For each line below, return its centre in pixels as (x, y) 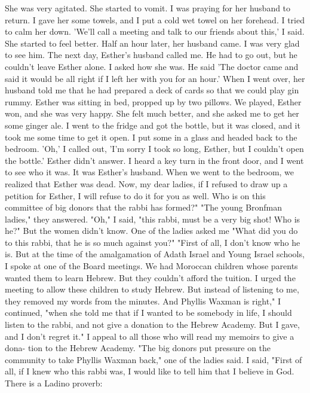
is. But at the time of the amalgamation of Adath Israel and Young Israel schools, (155, 254)
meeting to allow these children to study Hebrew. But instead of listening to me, (152, 289)
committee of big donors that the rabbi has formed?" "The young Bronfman (144, 207)
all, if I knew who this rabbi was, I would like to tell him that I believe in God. (150, 371)
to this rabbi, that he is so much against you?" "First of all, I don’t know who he (153, 242)
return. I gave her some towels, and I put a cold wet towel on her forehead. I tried (155, 19)
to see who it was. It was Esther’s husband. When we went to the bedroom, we (150, 172)
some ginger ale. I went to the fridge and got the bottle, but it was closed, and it (153, 125)
